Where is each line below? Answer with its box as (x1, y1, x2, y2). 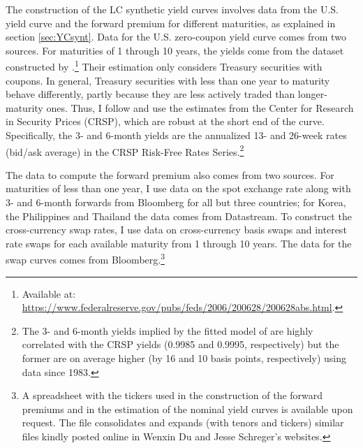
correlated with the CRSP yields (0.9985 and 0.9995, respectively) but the (22, 337, 339, 352)
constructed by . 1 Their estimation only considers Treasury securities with (6, 57, 323, 74)
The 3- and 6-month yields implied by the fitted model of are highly (22, 323, 313, 338)
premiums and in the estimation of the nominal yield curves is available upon (22, 401, 353, 416)
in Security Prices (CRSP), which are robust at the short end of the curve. (6, 114, 325, 129)
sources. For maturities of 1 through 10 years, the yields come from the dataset (6, 43, 344, 57)
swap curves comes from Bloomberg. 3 (6, 250, 165, 267)
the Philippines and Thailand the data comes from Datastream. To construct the (6, 208, 352, 223)
